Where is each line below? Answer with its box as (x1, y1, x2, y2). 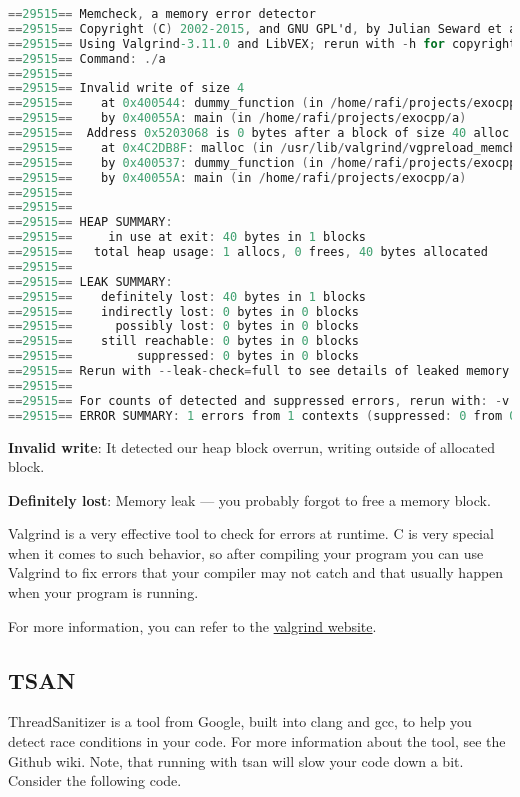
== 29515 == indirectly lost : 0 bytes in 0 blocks (8, 304, 359, 319)
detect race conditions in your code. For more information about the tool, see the (8, 731, 506, 752)
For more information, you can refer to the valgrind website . (8, 615, 377, 636)
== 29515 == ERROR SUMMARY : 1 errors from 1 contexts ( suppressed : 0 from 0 (8, 408, 517, 423)
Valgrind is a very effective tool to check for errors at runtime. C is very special (8, 523, 494, 544)
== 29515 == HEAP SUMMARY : (8, 215, 173, 230)
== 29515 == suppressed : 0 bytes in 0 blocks (8, 349, 359, 364)
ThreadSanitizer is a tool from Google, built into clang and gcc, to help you (8, 711, 472, 732)
